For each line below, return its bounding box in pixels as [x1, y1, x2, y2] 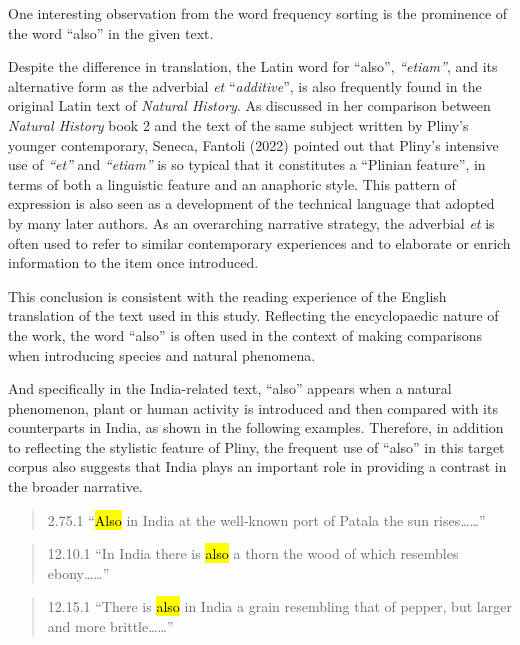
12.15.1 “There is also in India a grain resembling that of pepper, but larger [47, 596, 512, 617]
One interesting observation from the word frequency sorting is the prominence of [8, 3, 508, 23]
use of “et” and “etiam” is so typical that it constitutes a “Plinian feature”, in [8, 154, 486, 175]
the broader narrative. [8, 476, 143, 497]
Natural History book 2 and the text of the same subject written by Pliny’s [8, 114, 469, 135]
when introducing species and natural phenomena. [8, 344, 316, 365]
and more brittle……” [47, 616, 174, 637]
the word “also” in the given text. [8, 22, 214, 43]
